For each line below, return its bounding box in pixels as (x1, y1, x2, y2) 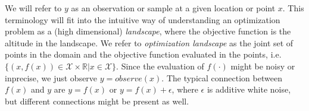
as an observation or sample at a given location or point (71, 2, 276, 14)
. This (282, 2, 304, 14)
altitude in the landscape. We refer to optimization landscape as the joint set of (5, 36, 294, 49)
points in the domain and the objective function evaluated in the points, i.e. (5, 48, 282, 61)
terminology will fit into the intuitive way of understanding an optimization (5, 13, 280, 26)
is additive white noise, (207, 83, 291, 96)
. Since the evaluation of (116, 59, 204, 72)
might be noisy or (230, 59, 295, 72)
